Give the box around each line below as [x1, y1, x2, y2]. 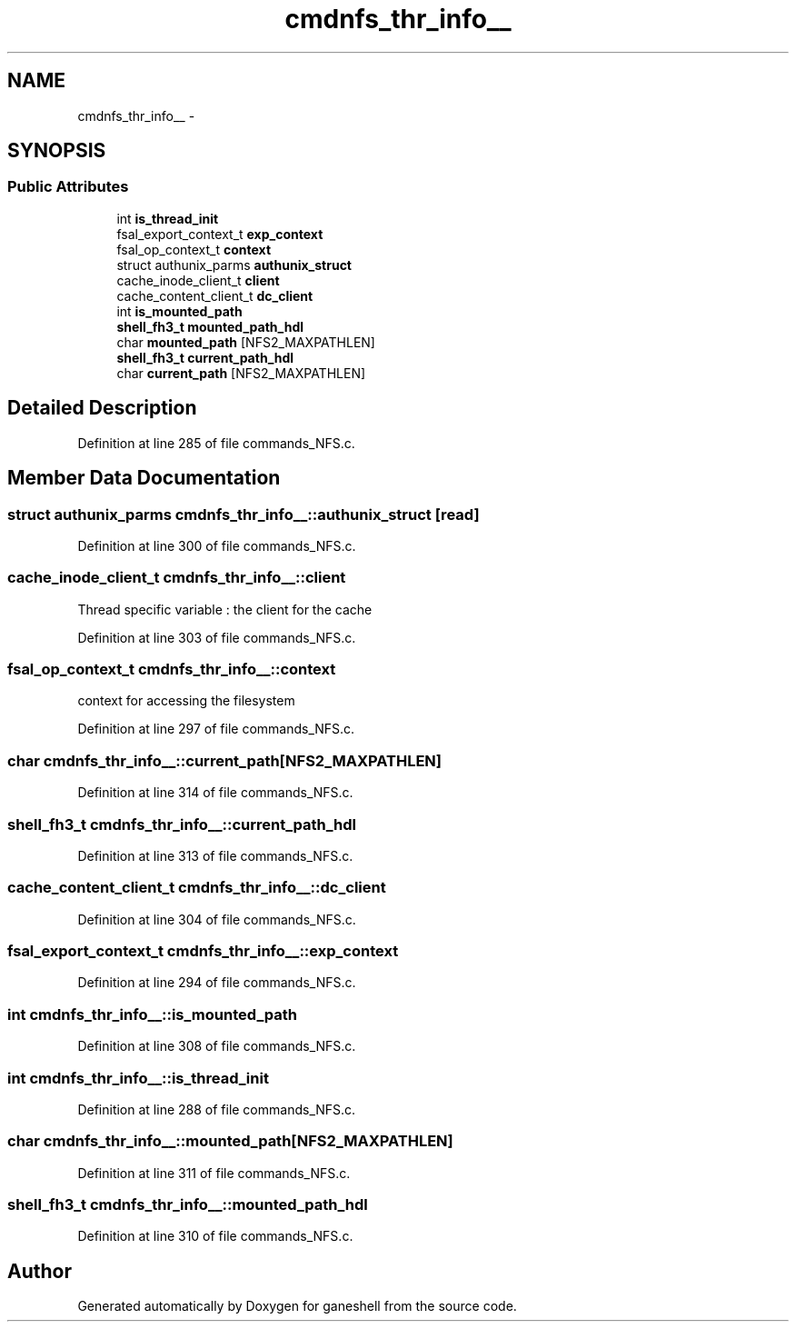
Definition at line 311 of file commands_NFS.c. [77, 1164, 351, 1181]
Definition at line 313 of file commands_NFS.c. [77, 847, 353, 864]
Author [7, 1259, 72, 1283]
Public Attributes [7, 177, 129, 196]
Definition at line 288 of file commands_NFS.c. [77, 1101, 356, 1117]
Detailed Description [7, 396, 197, 420]
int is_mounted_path [116, 303, 243, 319]
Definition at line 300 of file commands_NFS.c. [77, 537, 356, 554]
